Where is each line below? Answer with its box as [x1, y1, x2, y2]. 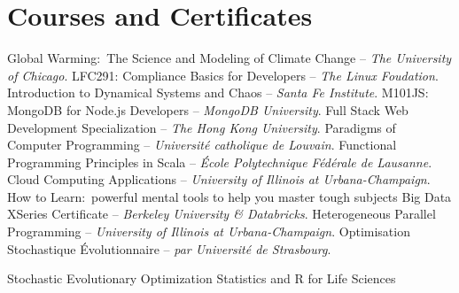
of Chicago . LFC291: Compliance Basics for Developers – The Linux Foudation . [7, 66, 439, 84]
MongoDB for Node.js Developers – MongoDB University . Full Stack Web [7, 100, 408, 119]
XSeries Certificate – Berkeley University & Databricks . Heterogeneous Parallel [7, 204, 436, 223]
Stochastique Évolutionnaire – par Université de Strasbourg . [7, 239, 331, 258]
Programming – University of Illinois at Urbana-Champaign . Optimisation [7, 222, 410, 241]
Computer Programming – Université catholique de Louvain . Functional [7, 135, 397, 154]
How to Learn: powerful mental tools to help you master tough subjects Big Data [7, 187, 452, 205]
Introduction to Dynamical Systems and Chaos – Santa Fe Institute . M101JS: [7, 83, 429, 102]
